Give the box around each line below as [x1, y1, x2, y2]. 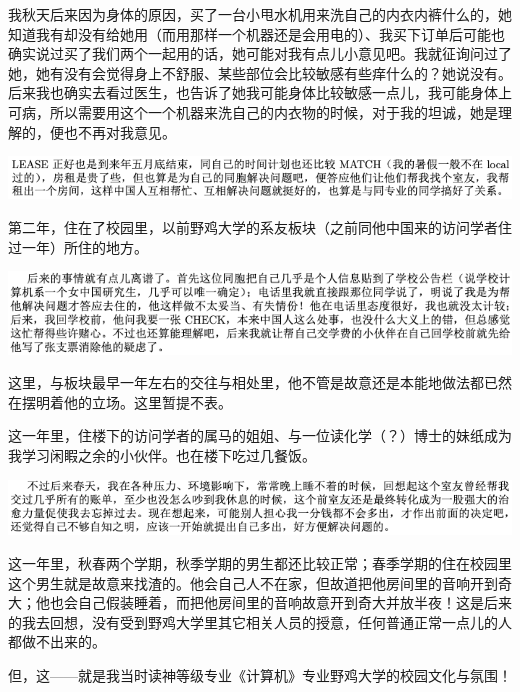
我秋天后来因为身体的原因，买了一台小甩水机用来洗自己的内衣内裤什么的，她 [8, 4, 512, 24]
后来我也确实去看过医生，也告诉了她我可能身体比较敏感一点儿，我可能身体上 [8, 82, 512, 103]
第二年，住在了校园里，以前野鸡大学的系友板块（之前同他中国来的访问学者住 [8, 217, 512, 238]
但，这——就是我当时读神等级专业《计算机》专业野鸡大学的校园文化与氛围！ [8, 664, 512, 685]
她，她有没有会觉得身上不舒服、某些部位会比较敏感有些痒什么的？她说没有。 [8, 62, 512, 83]
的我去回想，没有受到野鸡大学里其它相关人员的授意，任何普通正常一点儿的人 [8, 611, 512, 632]
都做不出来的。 [8, 631, 106, 652]
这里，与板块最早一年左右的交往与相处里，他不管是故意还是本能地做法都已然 [8, 372, 512, 393]
